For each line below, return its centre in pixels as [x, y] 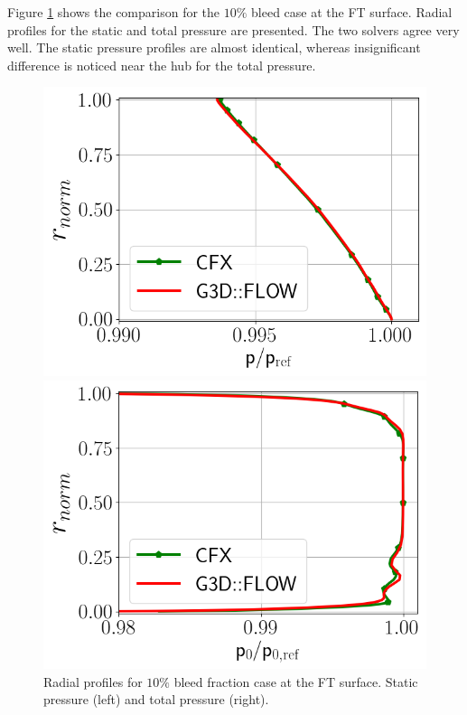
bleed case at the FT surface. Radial [352, 12]
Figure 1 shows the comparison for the [114, 12]
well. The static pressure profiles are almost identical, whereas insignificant [214, 47]
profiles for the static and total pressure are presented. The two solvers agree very [233, 29]
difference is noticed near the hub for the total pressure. [162, 65]
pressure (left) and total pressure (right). [156, 699]
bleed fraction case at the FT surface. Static [296, 681]
